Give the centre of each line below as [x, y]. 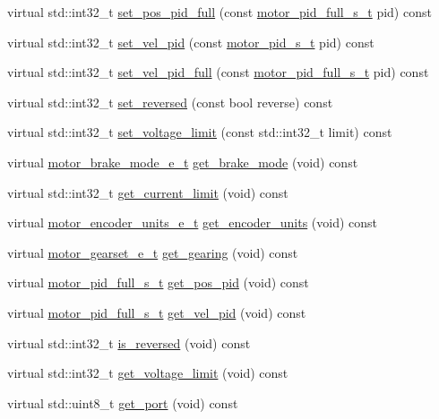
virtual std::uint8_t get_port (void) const [123, 402]
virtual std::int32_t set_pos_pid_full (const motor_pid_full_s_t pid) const [219, 12]
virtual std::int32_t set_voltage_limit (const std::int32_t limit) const [200, 132]
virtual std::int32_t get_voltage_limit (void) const [148, 373]
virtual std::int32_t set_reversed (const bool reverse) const [170, 102]
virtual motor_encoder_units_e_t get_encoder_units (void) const [193, 222]
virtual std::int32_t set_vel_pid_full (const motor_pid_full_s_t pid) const [218, 72]
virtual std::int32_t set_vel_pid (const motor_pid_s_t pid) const [191, 42]
